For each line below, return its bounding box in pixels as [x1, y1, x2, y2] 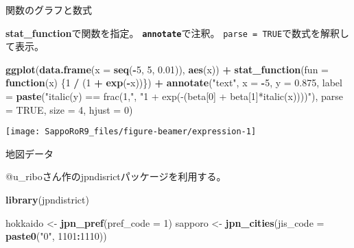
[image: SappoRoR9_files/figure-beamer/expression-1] [5, 127, 257, 137]
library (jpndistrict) [5, 193, 89, 207]
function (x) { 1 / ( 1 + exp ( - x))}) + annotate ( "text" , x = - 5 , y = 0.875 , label [5, 75, 342, 90]
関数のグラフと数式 [5, 3, 92, 16]
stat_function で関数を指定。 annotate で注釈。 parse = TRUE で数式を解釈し [5, 25, 350, 40]
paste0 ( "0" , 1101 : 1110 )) [5, 229, 107, 243]
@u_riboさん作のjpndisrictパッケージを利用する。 [5, 169, 226, 184]
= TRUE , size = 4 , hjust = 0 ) [5, 102, 133, 116]
